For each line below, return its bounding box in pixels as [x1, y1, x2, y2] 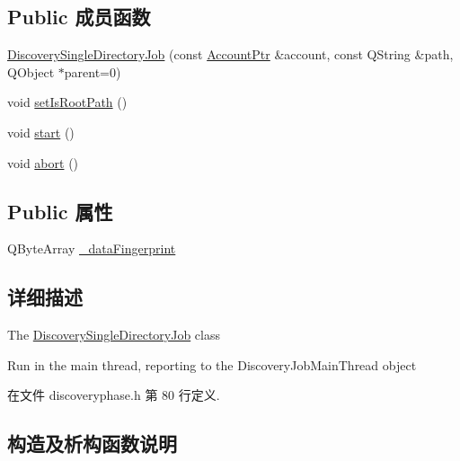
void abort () [7, 153, 79, 172]
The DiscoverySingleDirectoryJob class [7, 325, 220, 344]
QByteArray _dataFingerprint [7, 239, 176, 258]
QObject [7, 62, 55, 81]
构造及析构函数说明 [7, 430, 177, 457]
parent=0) [64, 62, 121, 81]
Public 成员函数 [7, 3, 151, 31]
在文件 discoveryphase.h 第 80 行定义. [7, 386, 220, 404]
